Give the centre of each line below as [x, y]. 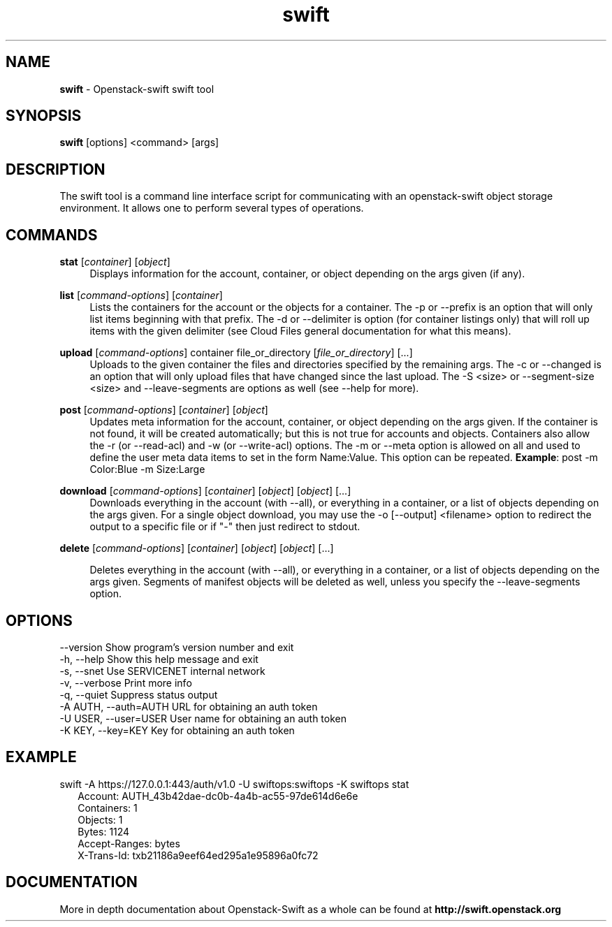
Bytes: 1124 [104, 831]
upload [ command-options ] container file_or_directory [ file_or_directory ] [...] [236, 353]
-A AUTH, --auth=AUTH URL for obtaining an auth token [189, 706]
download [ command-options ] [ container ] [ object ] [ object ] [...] [205, 491]
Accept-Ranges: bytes [129, 843]
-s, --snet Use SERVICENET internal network [162, 671]
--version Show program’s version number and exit [177, 647]
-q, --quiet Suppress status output [139, 694]
